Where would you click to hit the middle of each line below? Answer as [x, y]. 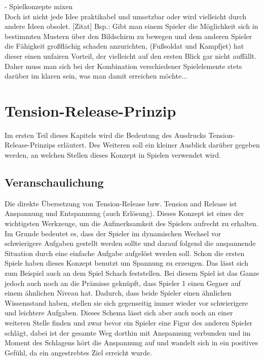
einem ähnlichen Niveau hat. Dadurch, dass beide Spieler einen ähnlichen [118, 293]
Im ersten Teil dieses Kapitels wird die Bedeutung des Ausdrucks [105, 135]
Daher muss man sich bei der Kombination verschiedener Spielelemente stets [123, 66]
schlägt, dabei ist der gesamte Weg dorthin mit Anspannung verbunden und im [128, 332]
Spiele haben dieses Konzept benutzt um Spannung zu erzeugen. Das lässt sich [126, 263]
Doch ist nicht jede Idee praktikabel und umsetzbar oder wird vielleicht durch [125, 16]
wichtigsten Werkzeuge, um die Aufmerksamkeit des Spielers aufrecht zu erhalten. [131, 223]
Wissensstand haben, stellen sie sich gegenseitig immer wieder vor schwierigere [126, 302]
